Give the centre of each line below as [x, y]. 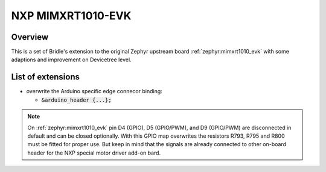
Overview [30, 37]
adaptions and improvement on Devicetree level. [72, 60]
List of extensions [46, 77]
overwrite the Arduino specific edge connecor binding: [94, 91]
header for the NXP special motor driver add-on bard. [94, 153]
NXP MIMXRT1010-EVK [71, 16]
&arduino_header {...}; [76, 100]
